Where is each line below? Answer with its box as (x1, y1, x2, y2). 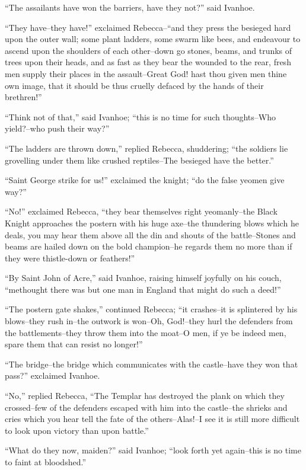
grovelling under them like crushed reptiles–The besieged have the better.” (5, 154, 274, 166)
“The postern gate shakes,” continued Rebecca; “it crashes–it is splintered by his (5, 303, 298, 315)
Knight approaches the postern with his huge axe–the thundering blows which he (5, 216, 299, 229)
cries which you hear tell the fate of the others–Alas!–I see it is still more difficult (5, 413, 300, 425)
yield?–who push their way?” (5, 122, 110, 135)
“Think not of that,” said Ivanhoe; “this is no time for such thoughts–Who (5, 110, 276, 123)
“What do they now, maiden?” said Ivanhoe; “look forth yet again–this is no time (5, 444, 301, 456)
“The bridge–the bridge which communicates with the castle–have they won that (5, 357, 298, 370)
